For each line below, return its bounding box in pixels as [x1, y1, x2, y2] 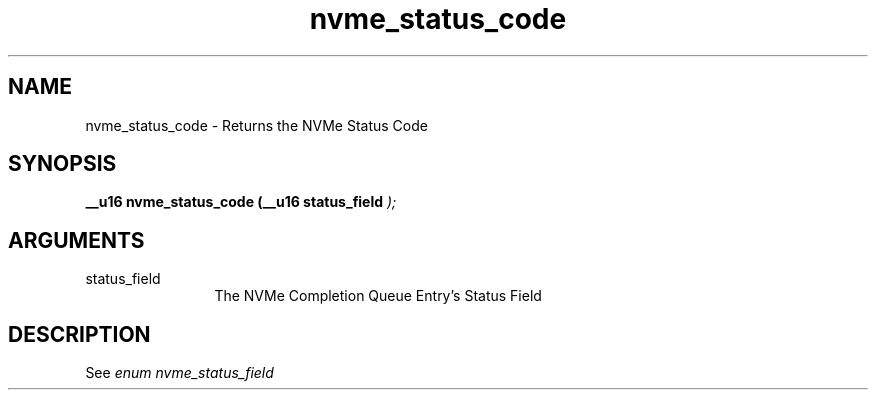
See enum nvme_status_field [85, 364, 274, 382]
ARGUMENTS [8, 227, 145, 253]
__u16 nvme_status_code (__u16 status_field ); [85, 193, 397, 211]
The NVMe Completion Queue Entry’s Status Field [214, 287, 542, 305]
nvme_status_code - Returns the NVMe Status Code [85, 116, 428, 134]
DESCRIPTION [8, 321, 151, 347]
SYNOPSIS [8, 151, 117, 177]
